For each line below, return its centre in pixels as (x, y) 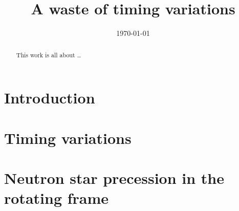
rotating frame (57, 198)
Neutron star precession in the (114, 177)
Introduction (50, 98)
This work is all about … (49, 55)
